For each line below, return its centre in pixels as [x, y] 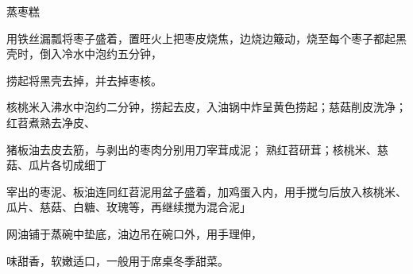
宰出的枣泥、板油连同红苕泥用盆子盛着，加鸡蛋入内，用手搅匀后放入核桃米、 [206, 191]
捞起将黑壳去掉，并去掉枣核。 [84, 80]
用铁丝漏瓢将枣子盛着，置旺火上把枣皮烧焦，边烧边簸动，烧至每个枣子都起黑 [206, 38]
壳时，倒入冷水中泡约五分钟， [84, 54]
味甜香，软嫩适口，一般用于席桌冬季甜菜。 [118, 260]
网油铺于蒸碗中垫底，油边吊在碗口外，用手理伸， [134, 233]
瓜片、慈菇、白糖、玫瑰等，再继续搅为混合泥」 [129, 207]
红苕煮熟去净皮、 [51, 122]
